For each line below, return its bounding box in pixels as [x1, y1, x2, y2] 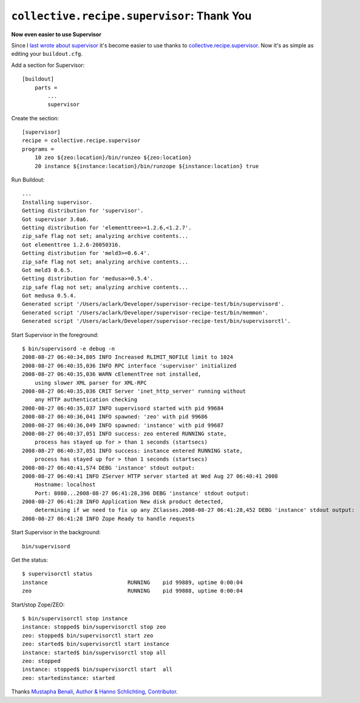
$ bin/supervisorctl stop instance [22, 615, 128, 622]
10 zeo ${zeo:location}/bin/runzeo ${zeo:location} [34, 154, 192, 161]
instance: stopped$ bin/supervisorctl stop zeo [22, 623, 166, 631]
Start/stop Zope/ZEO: [11, 601, 65, 608]
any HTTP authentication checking [34, 396, 138, 403]
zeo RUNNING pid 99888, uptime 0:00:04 [22, 588, 243, 594]
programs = [22, 146, 55, 152]
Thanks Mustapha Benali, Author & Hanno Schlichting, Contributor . [11, 688, 178, 695]
